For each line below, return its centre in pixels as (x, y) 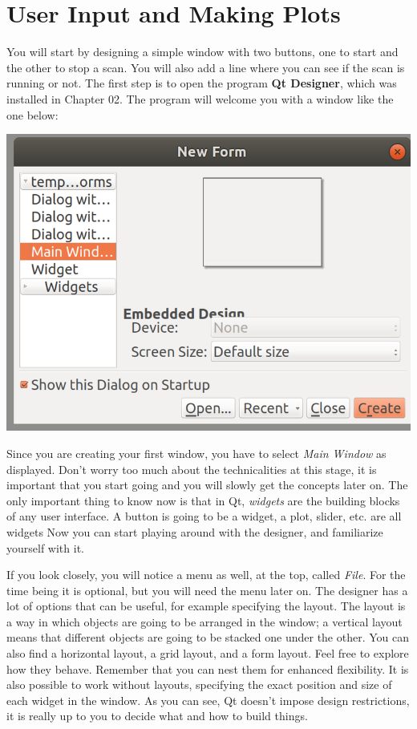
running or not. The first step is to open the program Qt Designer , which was (202, 83)
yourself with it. (45, 547)
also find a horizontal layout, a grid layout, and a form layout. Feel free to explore (208, 653)
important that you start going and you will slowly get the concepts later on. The (207, 485)
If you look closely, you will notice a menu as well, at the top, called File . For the (206, 575)
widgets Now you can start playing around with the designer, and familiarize (195, 531)
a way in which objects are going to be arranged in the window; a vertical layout (204, 621)
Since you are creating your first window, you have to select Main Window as (196, 453)
